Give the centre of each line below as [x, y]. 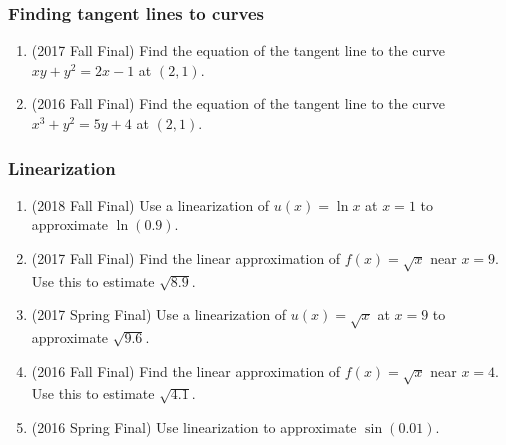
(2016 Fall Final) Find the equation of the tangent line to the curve [238, 103]
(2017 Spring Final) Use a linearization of [159, 314]
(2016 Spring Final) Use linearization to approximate [194, 427]
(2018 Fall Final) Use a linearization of [150, 204]
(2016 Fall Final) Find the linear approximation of [186, 370]
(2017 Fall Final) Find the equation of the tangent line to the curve [238, 50]
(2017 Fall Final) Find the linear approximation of [186, 258]
